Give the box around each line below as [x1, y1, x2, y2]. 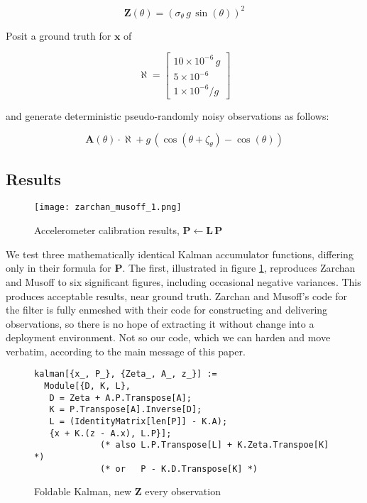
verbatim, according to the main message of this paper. [6, 343, 246, 358]
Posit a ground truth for [6, 28, 111, 43]
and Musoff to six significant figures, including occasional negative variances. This [6, 274, 361, 289]
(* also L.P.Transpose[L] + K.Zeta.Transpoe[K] [100, 440, 329, 451]
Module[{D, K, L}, [44, 381, 131, 392]
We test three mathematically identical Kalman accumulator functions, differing [6, 246, 354, 261]
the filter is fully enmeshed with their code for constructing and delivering [6, 302, 328, 317]
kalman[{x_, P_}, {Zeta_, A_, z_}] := [34, 369, 217, 380]
